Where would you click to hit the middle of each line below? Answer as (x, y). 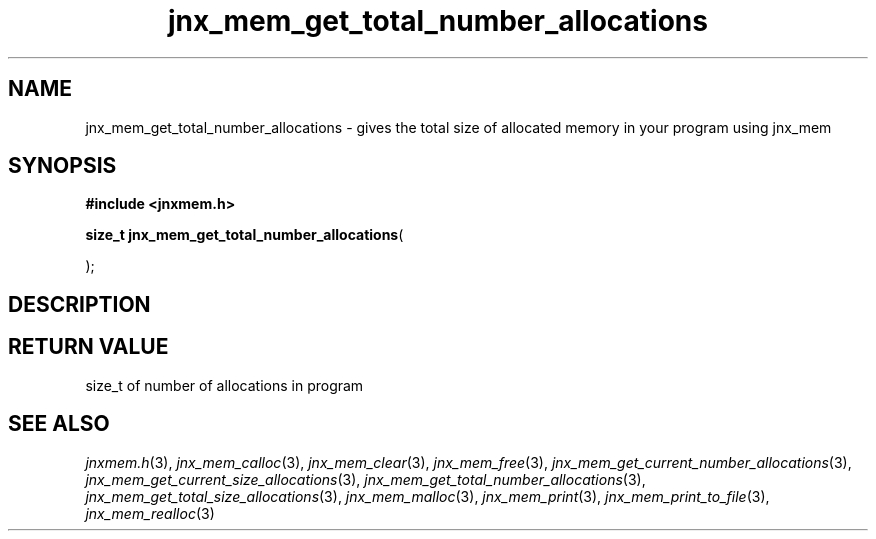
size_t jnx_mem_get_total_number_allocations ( (244, 235)
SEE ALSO (59, 424)
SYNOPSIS (62, 166)
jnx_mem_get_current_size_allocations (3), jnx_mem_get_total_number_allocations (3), (365, 479)
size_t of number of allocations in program (224, 385)
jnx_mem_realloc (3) (150, 513)
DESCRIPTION (79, 304)
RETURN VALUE (88, 347)
